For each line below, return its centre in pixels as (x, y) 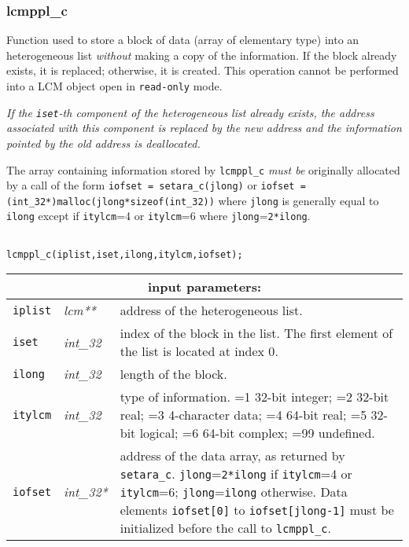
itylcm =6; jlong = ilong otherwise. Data (234, 492)
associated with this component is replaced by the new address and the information (204, 128)
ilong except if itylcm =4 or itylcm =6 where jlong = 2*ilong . (158, 216)
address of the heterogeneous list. (211, 310)
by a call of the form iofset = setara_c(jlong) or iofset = (156, 185)
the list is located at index (192, 351)
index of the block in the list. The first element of (256, 333)
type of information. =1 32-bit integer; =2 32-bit (254, 397)
